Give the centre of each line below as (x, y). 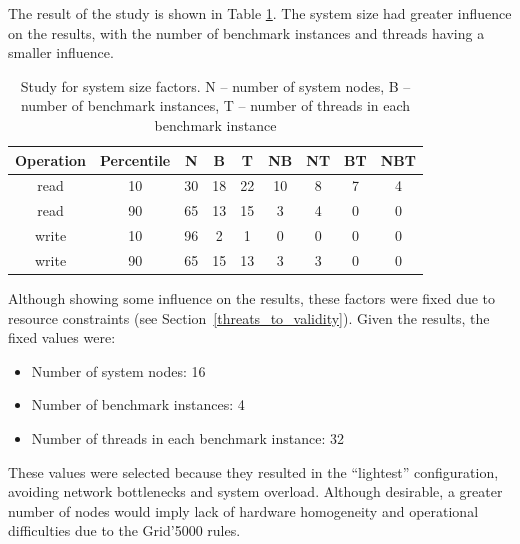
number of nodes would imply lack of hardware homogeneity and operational (243, 510)
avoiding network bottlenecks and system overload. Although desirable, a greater (255, 491)
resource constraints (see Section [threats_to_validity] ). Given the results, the (249, 317)
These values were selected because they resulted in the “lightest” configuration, (253, 471)
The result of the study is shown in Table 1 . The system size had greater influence (260, 13)
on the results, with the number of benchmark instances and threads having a (246, 32)
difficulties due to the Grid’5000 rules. (124, 530)
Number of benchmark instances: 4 (138, 404)
